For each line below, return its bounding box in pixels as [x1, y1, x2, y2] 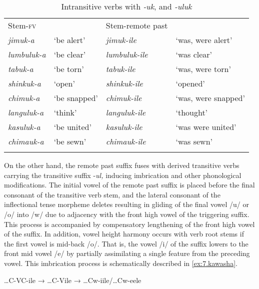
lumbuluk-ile [105, 48, 148, 60]
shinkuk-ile [105, 77, 143, 89]
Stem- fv [8, 19, 36, 31]
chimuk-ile [105, 92, 142, 103]
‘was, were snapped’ [175, 92, 245, 103]
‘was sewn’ [175, 135, 212, 147]
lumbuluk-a [8, 48, 46, 60]
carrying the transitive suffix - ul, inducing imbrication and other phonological [4, 169, 241, 180]
